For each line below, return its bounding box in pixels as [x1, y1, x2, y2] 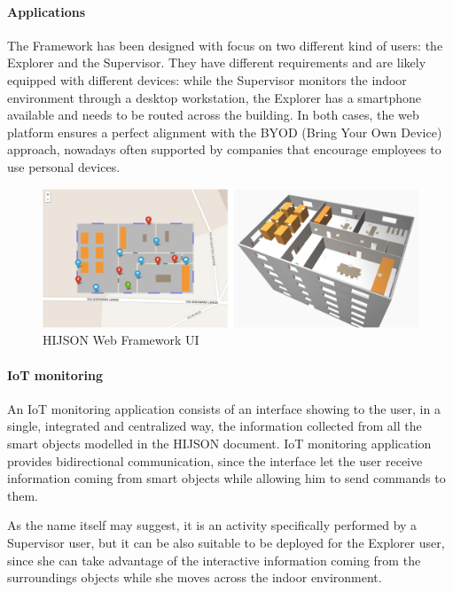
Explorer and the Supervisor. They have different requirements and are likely [7, 53, 426, 72]
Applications [7, 2, 86, 20]
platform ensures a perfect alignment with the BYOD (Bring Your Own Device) [7, 122, 442, 141]
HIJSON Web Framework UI [43, 331, 199, 349]
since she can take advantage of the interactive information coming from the [7, 550, 421, 569]
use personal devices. [7, 157, 121, 175]
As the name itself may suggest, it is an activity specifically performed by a [7, 516, 418, 534]
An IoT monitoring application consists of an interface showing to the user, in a [7, 399, 441, 417]
